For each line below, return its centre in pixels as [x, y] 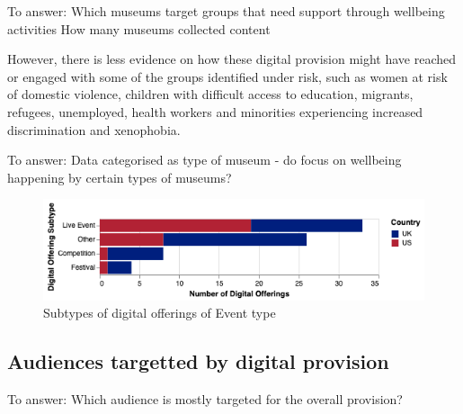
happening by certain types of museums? [120, 177]
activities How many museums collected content [139, 28]
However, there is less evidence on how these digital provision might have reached [232, 59]
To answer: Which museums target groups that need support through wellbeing [226, 11]
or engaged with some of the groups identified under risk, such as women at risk [227, 76]
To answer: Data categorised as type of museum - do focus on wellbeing [205, 160]
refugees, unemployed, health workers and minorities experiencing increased [215, 111]
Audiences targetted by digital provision [198, 361]
